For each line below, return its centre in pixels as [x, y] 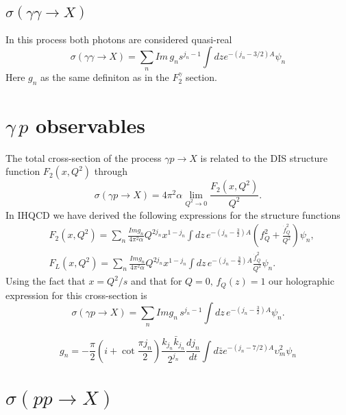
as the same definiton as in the [105, 76]
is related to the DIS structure [264, 157]
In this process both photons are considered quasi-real [119, 39]
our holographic [301, 281]
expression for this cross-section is [76, 295]
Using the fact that [46, 281]
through [111, 171]
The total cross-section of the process [84, 157]
